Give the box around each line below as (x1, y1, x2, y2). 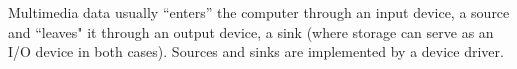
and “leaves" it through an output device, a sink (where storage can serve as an (8, 21, 494, 42)
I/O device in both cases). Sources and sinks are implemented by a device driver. (8, 41, 504, 62)
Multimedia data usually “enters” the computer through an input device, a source (8, 2, 510, 22)
